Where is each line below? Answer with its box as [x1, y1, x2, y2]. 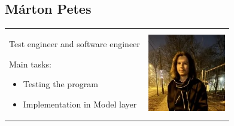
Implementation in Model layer [23, 97, 137, 110]
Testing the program [23, 78, 98, 90]
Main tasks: [9, 57, 51, 70]
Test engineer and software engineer [9, 37, 140, 50]
